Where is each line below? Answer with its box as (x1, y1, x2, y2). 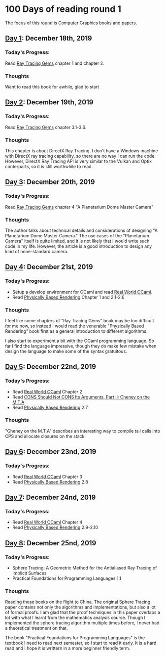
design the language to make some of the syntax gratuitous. (5, 348, 127, 354)
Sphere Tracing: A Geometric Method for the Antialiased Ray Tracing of (12, 565, 157, 570)
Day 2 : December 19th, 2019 (5, 98, 94, 107)
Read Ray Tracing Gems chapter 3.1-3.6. (5, 124, 87, 130)
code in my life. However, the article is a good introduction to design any (5, 243, 152, 249)
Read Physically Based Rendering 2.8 (12, 479, 89, 485)
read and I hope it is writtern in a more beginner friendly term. (5, 645, 131, 651)
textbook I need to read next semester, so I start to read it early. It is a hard (5, 640, 157, 646)
